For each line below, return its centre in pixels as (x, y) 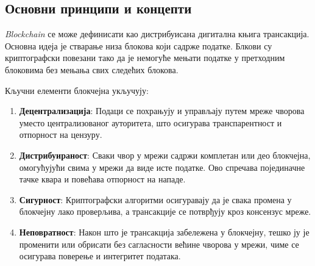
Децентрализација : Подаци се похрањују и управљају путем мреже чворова (162, 111)
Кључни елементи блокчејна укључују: (77, 90)
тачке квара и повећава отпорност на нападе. (102, 179)
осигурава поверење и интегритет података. (100, 256)
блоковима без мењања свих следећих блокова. (92, 69)
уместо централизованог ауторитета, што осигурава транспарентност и (150, 122)
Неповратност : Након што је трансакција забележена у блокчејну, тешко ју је (164, 232)
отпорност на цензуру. (61, 135)
